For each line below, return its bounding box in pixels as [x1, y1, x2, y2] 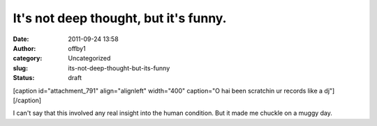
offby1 [68, 44, 87, 52]
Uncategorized [68, 54, 111, 63]
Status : [13, 74, 35, 82]
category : [13, 54, 43, 63]
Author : [13, 44, 36, 52]
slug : [13, 63, 28, 72]
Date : [13, 35, 29, 43]
